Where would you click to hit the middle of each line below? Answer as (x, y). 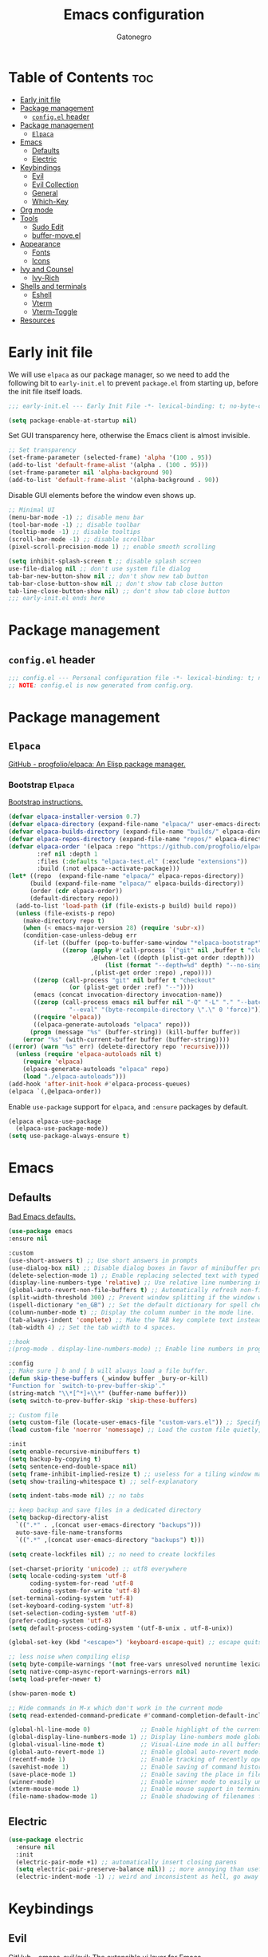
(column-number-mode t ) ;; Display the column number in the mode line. (132, 1312)
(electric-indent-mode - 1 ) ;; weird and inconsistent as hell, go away (137, 1877)
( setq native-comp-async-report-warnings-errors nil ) (100, 1672)
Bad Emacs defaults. (42, 1217)
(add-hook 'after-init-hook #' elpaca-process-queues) (100, 1084)
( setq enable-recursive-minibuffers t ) (75, 1452)
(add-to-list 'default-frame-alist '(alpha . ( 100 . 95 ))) (108, 465)
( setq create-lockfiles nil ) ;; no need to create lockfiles (112, 1554)
